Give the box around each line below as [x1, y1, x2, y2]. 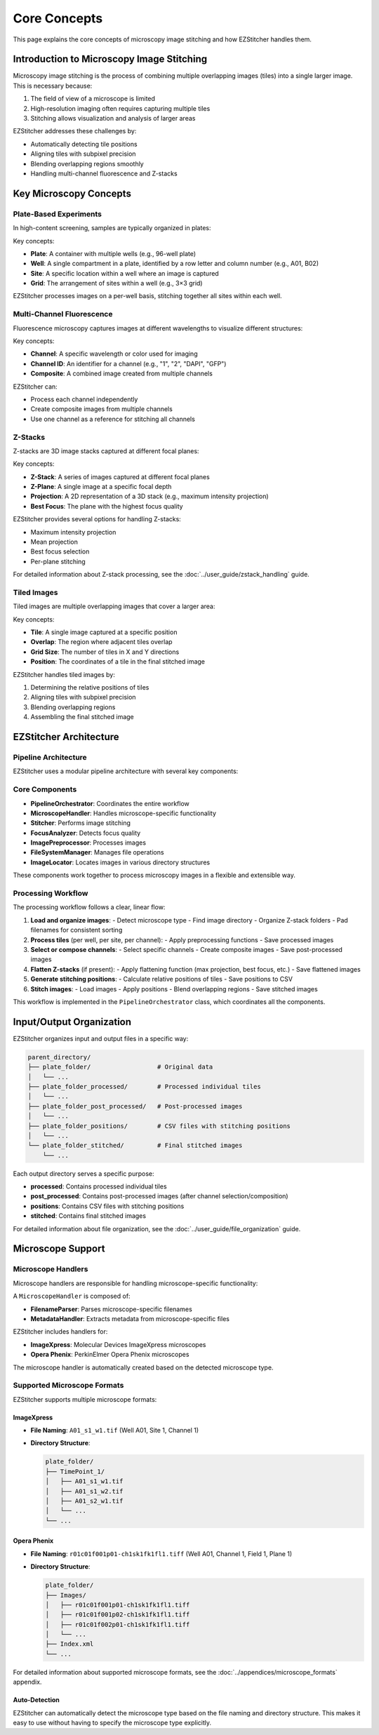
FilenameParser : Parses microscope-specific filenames [30, 1305, 192, 1313]
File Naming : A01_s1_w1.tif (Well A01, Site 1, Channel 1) [30, 1426, 199, 1435]
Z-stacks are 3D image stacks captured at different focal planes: [13, 446, 199, 455]
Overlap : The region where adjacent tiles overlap [30, 638, 173, 646]
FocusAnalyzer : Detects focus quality [30, 829, 141, 837]
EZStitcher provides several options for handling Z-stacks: [13, 515, 182, 523]
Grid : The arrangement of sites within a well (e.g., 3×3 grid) [30, 279, 203, 288]
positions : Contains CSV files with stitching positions [30, 1202, 185, 1210]
